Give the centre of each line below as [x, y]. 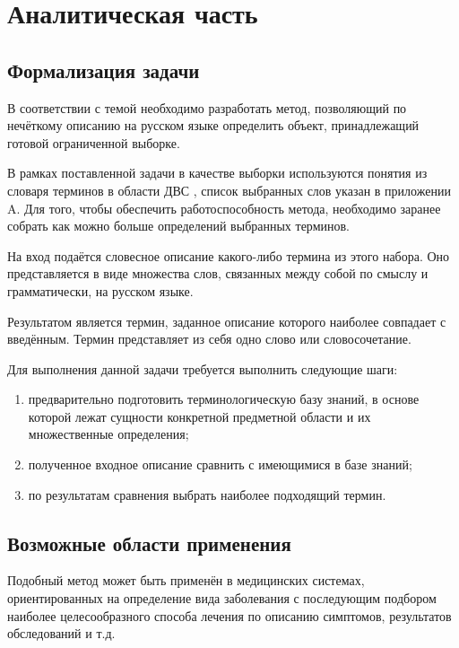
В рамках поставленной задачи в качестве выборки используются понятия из [217, 173]
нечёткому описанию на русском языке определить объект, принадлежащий [213, 125]
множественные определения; [108, 434]
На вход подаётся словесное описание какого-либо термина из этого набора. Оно [229, 255]
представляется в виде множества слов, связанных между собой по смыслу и [218, 273]
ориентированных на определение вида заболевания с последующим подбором [222, 598]
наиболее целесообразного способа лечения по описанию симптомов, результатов [229, 615]
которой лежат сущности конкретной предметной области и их [199, 416]
